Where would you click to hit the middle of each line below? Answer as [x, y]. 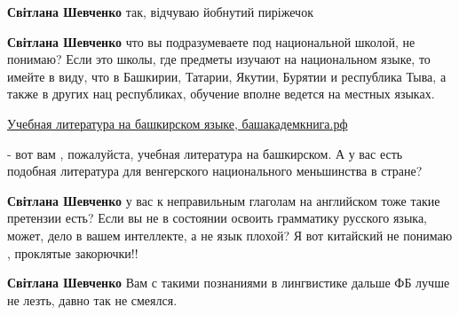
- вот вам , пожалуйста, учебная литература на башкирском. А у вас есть [205, 153]
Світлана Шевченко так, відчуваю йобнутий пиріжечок [160, 12]
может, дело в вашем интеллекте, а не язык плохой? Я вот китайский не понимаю [230, 235]
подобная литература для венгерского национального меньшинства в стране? [215, 171]
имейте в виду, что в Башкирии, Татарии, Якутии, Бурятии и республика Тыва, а [227, 76]
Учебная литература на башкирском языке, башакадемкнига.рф [178, 123]
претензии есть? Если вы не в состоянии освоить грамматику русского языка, [218, 218]
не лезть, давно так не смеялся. [92, 299]
